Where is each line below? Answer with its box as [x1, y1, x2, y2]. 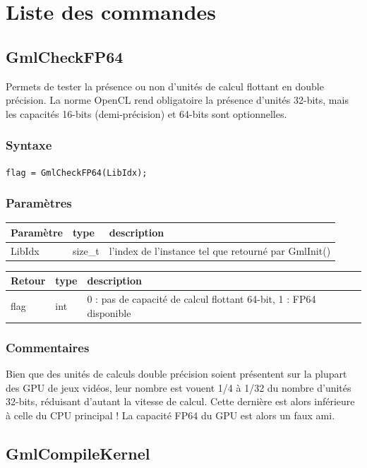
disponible [87, 305, 131, 320]
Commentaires [6, 338, 90, 356]
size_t [72, 243, 100, 258]
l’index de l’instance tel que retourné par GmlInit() [109, 243, 331, 258]
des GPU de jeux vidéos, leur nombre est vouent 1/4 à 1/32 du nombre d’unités [6, 380, 351, 395]
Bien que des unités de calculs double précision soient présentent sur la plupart [6, 366, 347, 381]
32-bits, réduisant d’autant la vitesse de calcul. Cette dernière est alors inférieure [6, 394, 355, 409]
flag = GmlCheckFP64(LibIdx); [6, 167, 148, 178]
